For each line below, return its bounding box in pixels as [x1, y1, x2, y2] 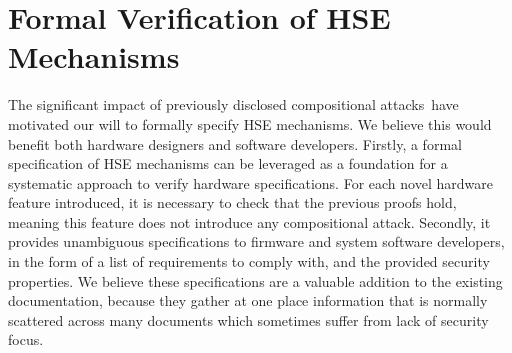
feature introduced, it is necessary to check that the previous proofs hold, [8, 192, 457, 213]
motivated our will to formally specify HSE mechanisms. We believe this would [8, 113, 492, 134]
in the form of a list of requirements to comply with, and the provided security [8, 251, 490, 272]
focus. [8, 329, 44, 350]
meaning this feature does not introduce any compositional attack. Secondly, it [8, 211, 491, 232]
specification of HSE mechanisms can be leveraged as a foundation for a [8, 153, 448, 174]
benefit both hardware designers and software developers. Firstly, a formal [8, 133, 462, 154]
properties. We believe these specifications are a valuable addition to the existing [8, 270, 503, 291]
